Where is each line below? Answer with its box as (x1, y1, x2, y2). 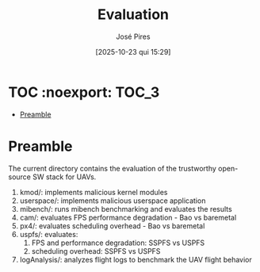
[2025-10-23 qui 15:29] (95, 47, 171, 56)
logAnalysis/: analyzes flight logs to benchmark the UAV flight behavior (19, 255, 252, 264)
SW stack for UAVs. (32, 172, 97, 182)
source (8, 172, 32, 182)
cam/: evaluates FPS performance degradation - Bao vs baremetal (19, 213, 237, 222)
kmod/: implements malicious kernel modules (19, 187, 168, 197)
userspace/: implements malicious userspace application (19, 196, 206, 205)
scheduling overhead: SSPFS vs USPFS (31, 246, 161, 255)
